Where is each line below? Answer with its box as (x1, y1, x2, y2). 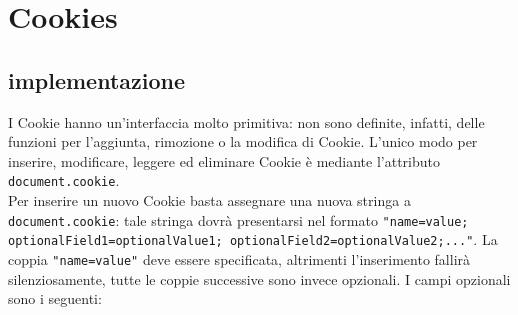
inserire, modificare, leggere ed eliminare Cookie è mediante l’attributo (8, 150, 440, 171)
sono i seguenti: (8, 288, 102, 309)
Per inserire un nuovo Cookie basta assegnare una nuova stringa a (8, 190, 411, 211)
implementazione (8, 64, 186, 95)
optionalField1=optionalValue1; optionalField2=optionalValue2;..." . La (8, 229, 498, 250)
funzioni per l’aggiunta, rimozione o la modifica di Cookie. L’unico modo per (8, 131, 478, 152)
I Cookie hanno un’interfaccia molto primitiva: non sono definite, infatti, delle (8, 111, 485, 132)
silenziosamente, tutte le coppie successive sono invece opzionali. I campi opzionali (8, 268, 511, 289)
